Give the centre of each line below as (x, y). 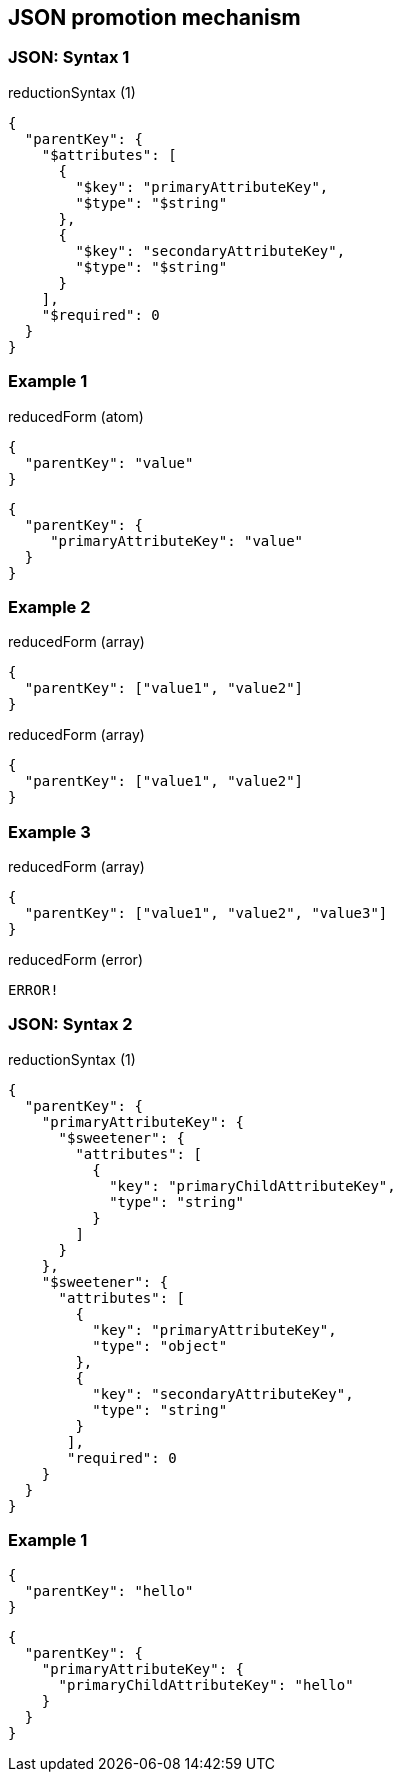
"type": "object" (160, 1345)
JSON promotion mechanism (154, 17)
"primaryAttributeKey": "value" (177, 540)
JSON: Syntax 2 (70, 1024)
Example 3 (49, 831)
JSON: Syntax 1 (69, 57)
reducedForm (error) (75, 960)
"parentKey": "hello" (109, 1590)
